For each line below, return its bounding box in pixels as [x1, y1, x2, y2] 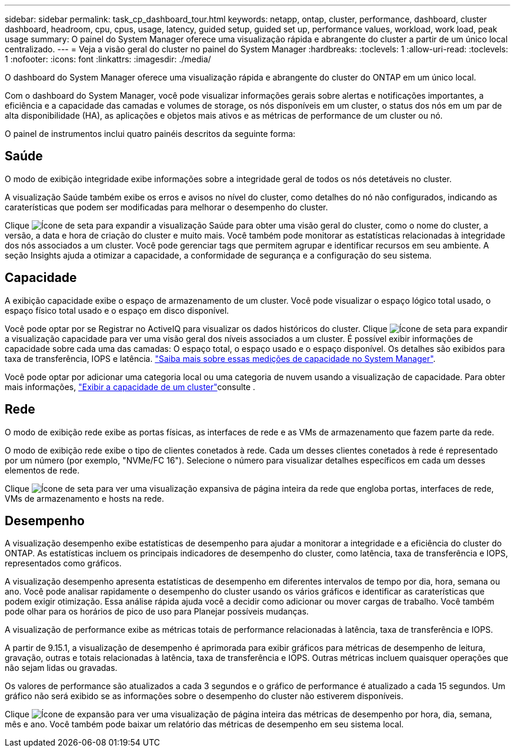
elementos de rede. [5, 465, 80, 475]
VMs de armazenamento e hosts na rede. [5, 493, 165, 503]
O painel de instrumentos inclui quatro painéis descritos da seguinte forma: [5, 129, 296, 139]
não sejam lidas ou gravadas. [5, 663, 118, 673]
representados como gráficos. [5, 558, 122, 569]
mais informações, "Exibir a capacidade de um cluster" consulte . [5, 381, 256, 392]
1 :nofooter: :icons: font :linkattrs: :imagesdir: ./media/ [5, 54, 211, 64]
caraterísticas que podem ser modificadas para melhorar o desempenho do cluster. [5, 202, 328, 212]
